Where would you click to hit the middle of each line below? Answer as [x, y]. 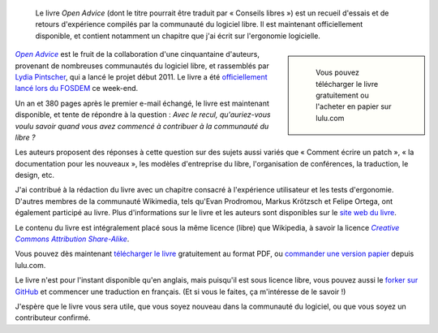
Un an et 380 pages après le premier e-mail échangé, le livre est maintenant [142, 103]
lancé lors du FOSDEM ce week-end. [77, 89]
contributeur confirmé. [53, 318]
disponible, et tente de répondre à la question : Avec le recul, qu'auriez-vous [143, 115]
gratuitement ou [342, 95]
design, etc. [34, 175]
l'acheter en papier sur [354, 106]
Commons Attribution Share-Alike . [72, 239]
